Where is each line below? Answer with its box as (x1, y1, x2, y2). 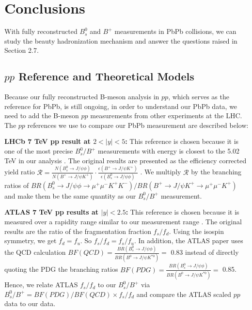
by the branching (191, 167, 242, 177)
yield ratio (4, 167, 35, 177)
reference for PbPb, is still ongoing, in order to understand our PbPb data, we (4, 101, 237, 111)
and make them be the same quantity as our (4, 190, 136, 201)
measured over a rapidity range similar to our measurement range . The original (4, 217, 242, 227)
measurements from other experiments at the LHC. (90, 110, 242, 121)
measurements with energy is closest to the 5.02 (98, 146, 240, 156)
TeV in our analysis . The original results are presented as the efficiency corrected (4, 155, 247, 165)
